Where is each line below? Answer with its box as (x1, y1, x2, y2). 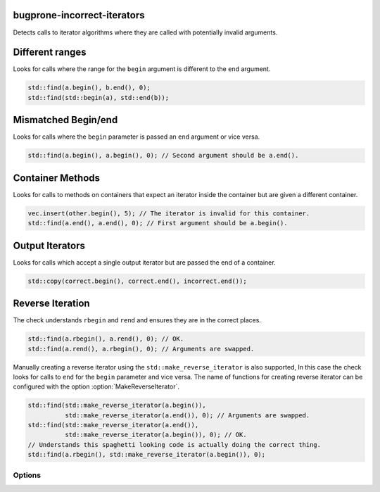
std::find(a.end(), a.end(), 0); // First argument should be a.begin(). (27, 219, 288, 227)
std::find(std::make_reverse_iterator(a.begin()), (27, 401, 207, 410)
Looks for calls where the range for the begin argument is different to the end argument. (13, 65, 271, 73)
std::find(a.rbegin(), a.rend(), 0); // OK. (27, 335, 184, 343)
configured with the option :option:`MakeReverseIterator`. (13, 382, 179, 391)
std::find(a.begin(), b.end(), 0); (27, 84, 151, 92)
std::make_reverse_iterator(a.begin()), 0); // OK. (64, 431, 247, 439)
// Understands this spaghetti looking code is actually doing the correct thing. (27, 441, 322, 448)
